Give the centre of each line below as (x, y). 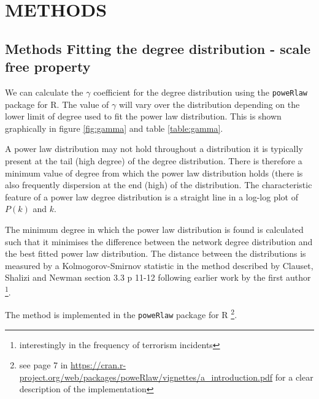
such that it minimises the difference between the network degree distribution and (159, 241)
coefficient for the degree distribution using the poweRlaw (200, 92)
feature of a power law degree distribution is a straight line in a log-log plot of (152, 196)
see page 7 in (44, 365)
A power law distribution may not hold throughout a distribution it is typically (154, 149)
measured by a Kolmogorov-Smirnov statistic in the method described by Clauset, (159, 265)
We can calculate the (44, 92)
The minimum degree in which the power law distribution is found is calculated (154, 229)
